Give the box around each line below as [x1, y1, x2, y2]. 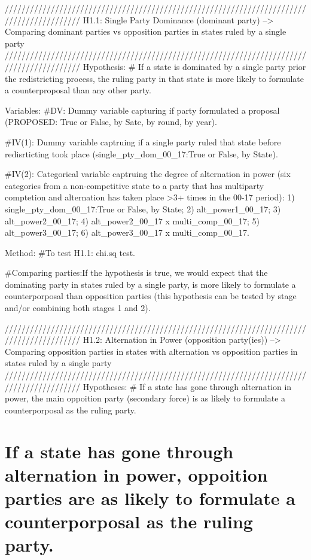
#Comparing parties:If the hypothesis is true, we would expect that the [5, 266, 268, 279]
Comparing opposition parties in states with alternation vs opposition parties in [5, 345, 298, 357]
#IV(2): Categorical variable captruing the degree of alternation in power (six [5, 168, 291, 180]
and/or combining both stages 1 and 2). [5, 302, 151, 314]
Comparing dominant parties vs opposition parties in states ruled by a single [5, 25, 286, 38]
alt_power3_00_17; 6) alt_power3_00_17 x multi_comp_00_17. [5, 226, 249, 239]
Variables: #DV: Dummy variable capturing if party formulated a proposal [5, 104, 280, 116]
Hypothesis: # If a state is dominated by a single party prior [83, 60, 306, 72]
